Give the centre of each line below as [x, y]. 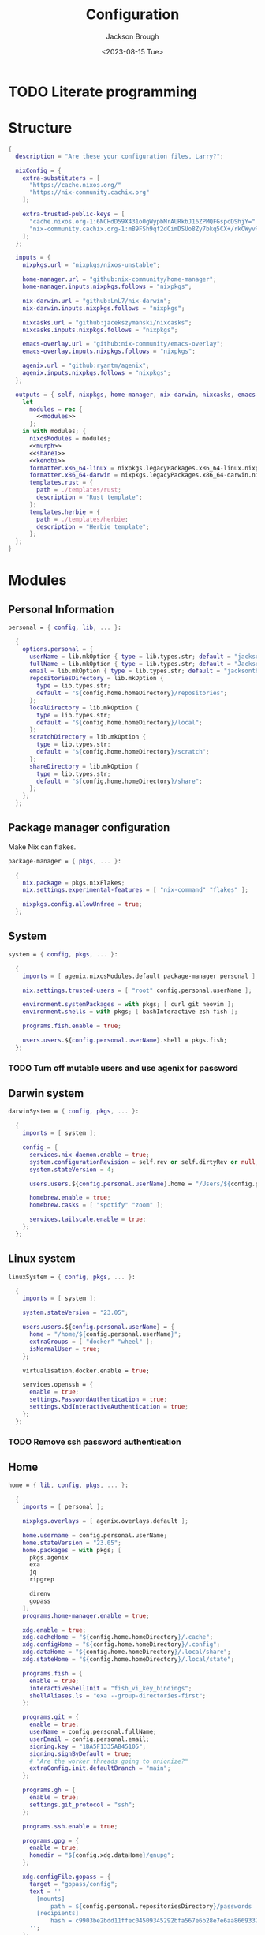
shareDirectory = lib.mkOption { [84, 766]
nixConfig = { [38, 170]
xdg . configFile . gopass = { [67, 1877]
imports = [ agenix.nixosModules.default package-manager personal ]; [141, 976]
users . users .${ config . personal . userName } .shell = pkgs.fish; [125, 1040]
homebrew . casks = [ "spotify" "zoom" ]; [96, 1205]
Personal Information [61, 609]
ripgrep [42, 1580]
